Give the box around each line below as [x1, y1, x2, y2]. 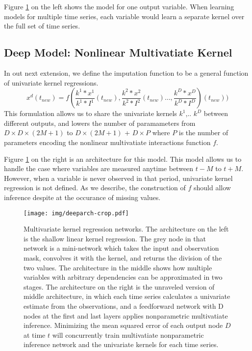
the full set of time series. [4, 21, 80, 31]
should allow [194, 182, 231, 193]
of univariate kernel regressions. [4, 77, 99, 88]
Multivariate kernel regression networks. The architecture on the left [24, 224, 229, 234]
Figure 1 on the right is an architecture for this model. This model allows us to [4, 153, 242, 164]
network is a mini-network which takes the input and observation [24, 243, 219, 253]
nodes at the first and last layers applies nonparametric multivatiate [24, 310, 228, 321]
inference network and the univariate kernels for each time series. [24, 339, 219, 350]
